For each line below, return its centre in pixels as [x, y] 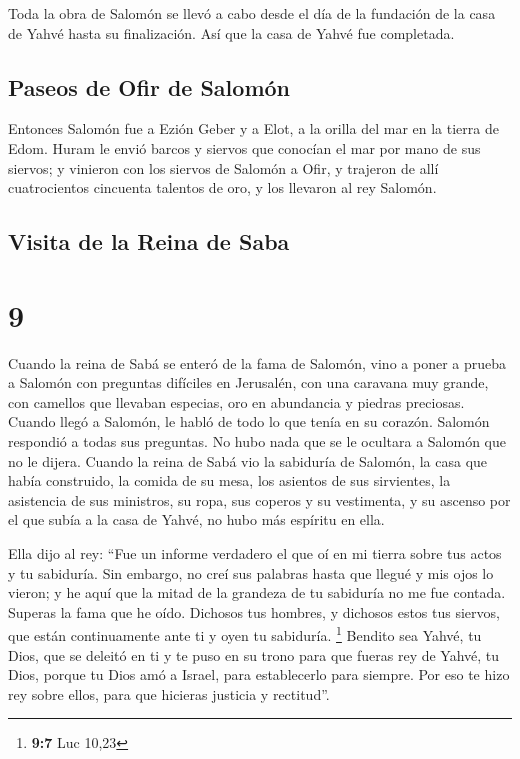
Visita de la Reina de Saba [149, 241]
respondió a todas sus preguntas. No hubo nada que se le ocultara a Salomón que [257, 441]
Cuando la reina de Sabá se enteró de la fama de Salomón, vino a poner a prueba [257, 362]
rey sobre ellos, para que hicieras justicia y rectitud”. [169, 693]
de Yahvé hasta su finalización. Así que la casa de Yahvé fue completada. [231, 32]
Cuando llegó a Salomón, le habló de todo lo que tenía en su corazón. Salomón [249, 421]
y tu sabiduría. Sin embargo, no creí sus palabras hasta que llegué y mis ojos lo [251, 572]
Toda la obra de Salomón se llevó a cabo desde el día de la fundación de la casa [252, 13]
